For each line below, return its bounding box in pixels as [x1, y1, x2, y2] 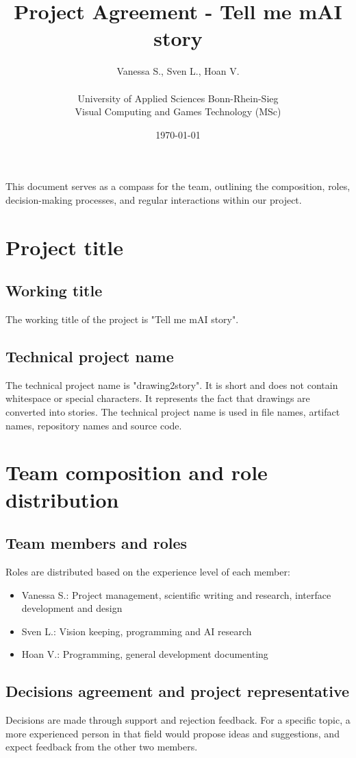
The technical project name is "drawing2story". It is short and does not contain [5, 377, 338, 392]
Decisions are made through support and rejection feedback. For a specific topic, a [5, 713, 351, 727]
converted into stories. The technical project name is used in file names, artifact [5, 405, 340, 419]
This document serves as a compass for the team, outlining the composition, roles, [5, 179, 351, 193]
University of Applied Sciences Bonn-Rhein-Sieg [77, 91, 279, 105]
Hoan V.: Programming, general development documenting [21, 647, 268, 661]
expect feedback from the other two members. [5, 739, 198, 754]
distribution [5, 485, 119, 513]
